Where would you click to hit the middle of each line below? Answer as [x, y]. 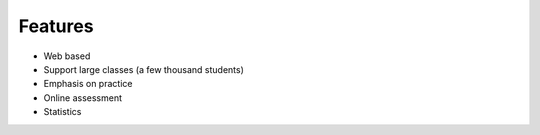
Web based [67, 56]
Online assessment [82, 97]
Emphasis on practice [88, 84]
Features [56, 26]
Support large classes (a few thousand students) [144, 69]
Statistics [62, 112]
